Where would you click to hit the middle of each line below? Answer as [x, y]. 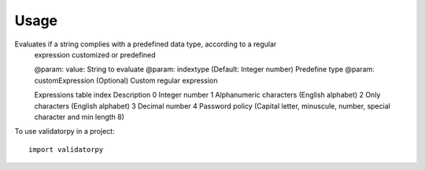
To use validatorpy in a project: [65, 131]
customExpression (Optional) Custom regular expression [126, 80]
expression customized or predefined [95, 54]
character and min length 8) [79, 116]
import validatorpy [66, 149]
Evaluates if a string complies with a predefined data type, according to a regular [146, 44]
